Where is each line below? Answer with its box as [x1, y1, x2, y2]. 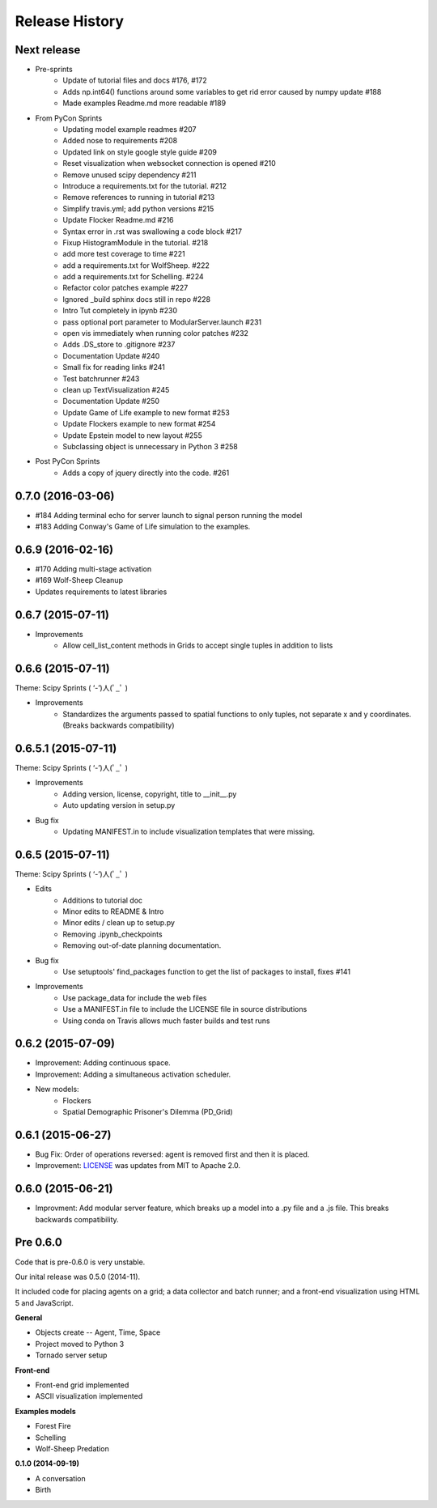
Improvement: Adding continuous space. [35, 1058, 172, 1068]
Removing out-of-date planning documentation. [62, 941, 222, 950]
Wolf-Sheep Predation [35, 1443, 109, 1453]
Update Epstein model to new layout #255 [62, 430, 202, 440]
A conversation [35, 1473, 86, 1483]
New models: [35, 1085, 80, 1094]
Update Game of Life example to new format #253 [62, 407, 231, 417]
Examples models [15, 1406, 76, 1416]
